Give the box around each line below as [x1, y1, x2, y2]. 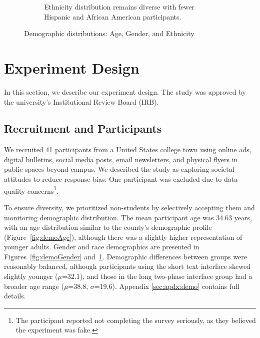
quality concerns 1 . [4, 184, 59, 196]
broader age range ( [4, 280, 64, 291]
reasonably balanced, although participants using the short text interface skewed [4, 261, 250, 271]
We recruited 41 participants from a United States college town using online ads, [4, 144, 251, 155]
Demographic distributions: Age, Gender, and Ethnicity [24, 28, 194, 39]
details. [4, 290, 26, 301]
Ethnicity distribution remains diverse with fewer [44, 2, 194, 12]
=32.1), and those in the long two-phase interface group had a [61, 271, 252, 281]
